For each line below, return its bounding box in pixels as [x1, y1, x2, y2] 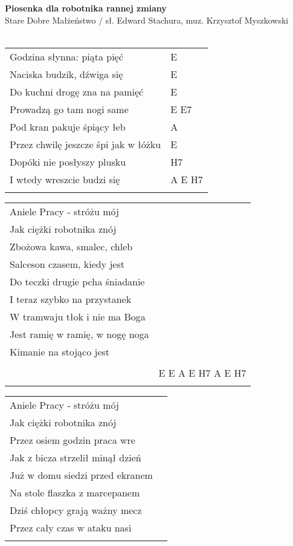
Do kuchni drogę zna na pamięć [10, 84, 144, 99]
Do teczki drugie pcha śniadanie [10, 274, 145, 288]
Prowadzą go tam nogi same [10, 102, 129, 116]
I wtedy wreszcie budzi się [10, 172, 120, 186]
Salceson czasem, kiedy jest [10, 256, 125, 271]
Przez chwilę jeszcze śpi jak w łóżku [10, 137, 161, 151]
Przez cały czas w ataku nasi [10, 520, 132, 535]
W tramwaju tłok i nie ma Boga [10, 309, 146, 323]
